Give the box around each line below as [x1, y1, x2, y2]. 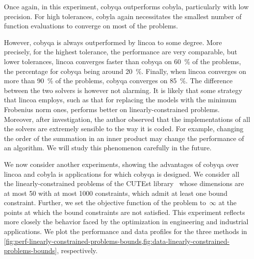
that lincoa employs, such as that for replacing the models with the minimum [4, 94, 237, 105]
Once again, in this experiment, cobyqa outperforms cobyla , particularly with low [4, 1, 249, 11]
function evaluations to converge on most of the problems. [4, 21, 178, 31]
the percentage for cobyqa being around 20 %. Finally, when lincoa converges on [4, 66, 246, 76]
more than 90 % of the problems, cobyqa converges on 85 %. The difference [4, 75, 233, 86]
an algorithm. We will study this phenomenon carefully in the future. [4, 142, 212, 153]
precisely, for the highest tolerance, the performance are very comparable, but [4, 47, 237, 57]
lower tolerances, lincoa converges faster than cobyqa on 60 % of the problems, [4, 56, 241, 66]
